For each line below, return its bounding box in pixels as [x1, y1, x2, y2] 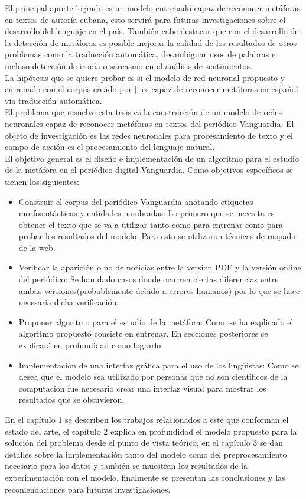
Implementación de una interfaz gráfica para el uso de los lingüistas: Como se [18, 358, 299, 371]
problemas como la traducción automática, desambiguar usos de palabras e [5, 48, 276, 60]
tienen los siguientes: [5, 175, 79, 187]
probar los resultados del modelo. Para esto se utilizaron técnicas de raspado [18, 230, 296, 242]
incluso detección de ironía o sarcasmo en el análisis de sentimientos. [5, 59, 253, 71]
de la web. [18, 241, 56, 253]
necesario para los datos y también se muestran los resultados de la [5, 459, 248, 472]
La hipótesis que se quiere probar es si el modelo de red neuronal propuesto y [5, 71, 285, 83]
